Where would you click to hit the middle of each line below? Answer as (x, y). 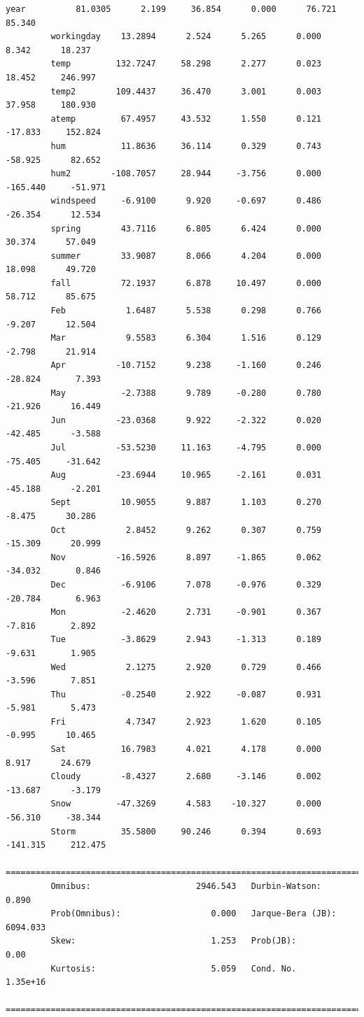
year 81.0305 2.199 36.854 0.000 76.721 (171, 9)
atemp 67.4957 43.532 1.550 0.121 (186, 119)
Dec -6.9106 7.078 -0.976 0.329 (186, 584)
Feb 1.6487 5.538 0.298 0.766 (186, 311)
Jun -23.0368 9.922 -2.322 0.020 (186, 420)
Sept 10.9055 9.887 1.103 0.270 (186, 503)
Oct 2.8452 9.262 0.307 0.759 (186, 530)
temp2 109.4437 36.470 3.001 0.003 (186, 91)
